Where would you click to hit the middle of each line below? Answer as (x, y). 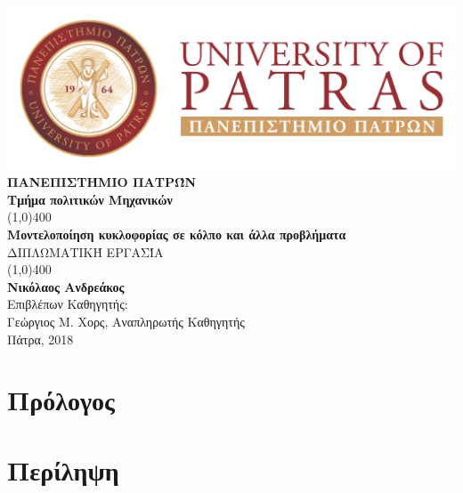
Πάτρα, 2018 (41, 339)
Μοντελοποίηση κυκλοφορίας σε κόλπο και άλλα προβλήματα (177, 234)
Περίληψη (63, 469)
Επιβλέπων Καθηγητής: (68, 304)
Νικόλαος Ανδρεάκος (66, 286)
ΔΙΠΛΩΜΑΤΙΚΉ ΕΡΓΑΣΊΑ (85, 251)
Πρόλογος (61, 400)
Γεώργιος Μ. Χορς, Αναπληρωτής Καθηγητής (126, 321)
